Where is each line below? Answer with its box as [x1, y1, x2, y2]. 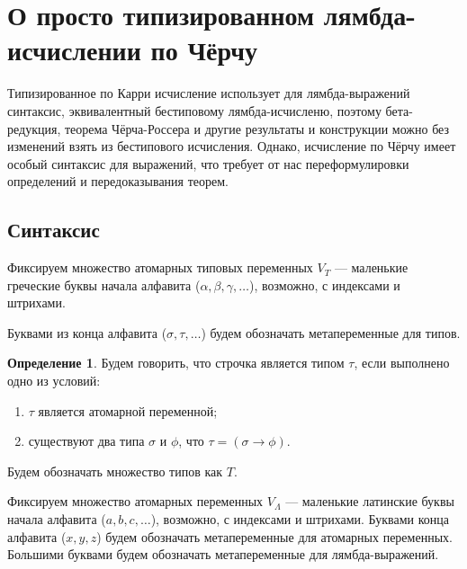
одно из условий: [7, 371, 101, 390]
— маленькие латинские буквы [285, 492, 454, 511]
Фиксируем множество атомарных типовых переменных [7, 258, 313, 277]
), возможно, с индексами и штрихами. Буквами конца [150, 510, 450, 529]
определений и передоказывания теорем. [7, 172, 229, 191]
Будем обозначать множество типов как [7, 461, 223, 480]
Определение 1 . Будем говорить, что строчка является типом [7, 353, 345, 372]
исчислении [7, 31, 141, 68]
